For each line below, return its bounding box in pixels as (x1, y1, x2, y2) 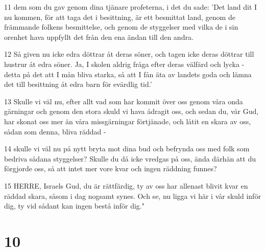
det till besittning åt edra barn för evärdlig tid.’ (4, 79, 152, 89)
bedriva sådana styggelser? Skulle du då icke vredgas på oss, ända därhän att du (4, 153, 256, 164)
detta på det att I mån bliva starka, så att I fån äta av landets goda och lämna (4, 69, 252, 79)
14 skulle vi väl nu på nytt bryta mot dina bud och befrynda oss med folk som (4, 143, 250, 154)
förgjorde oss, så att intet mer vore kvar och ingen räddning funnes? (4, 163, 217, 174)
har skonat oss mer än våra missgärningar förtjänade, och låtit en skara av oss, (4, 116, 251, 126)
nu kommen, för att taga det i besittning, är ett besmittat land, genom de (4, 11, 235, 22)
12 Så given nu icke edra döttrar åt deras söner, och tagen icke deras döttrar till (4, 49, 254, 59)
